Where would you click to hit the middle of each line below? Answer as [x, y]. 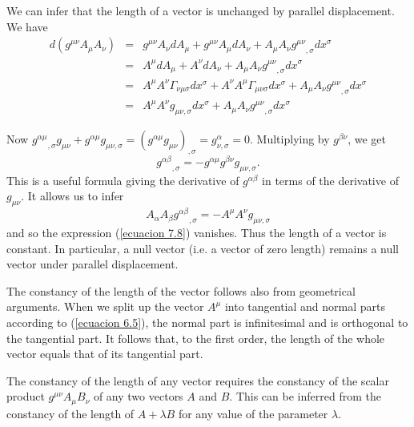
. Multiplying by [290, 139]
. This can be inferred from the [305, 396]
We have [27, 26]
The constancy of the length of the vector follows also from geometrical [181, 290]
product [26, 396]
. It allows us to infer [72, 196]
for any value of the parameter [253, 413]
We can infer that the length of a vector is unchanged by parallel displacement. [201, 10]
